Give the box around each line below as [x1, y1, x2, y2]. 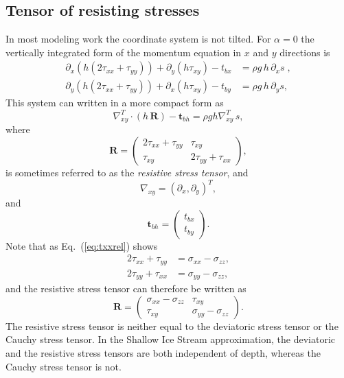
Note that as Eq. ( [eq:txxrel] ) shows [5, 238, 158, 252]
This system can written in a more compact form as [5, 95, 224, 110]
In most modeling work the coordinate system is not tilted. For [5, 32, 271, 46]
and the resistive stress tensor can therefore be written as [5, 281, 246, 296]
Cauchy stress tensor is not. [5, 359, 122, 373]
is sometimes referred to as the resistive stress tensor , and [5, 165, 249, 179]
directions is [279, 45, 330, 59]
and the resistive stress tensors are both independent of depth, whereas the [5, 345, 321, 359]
